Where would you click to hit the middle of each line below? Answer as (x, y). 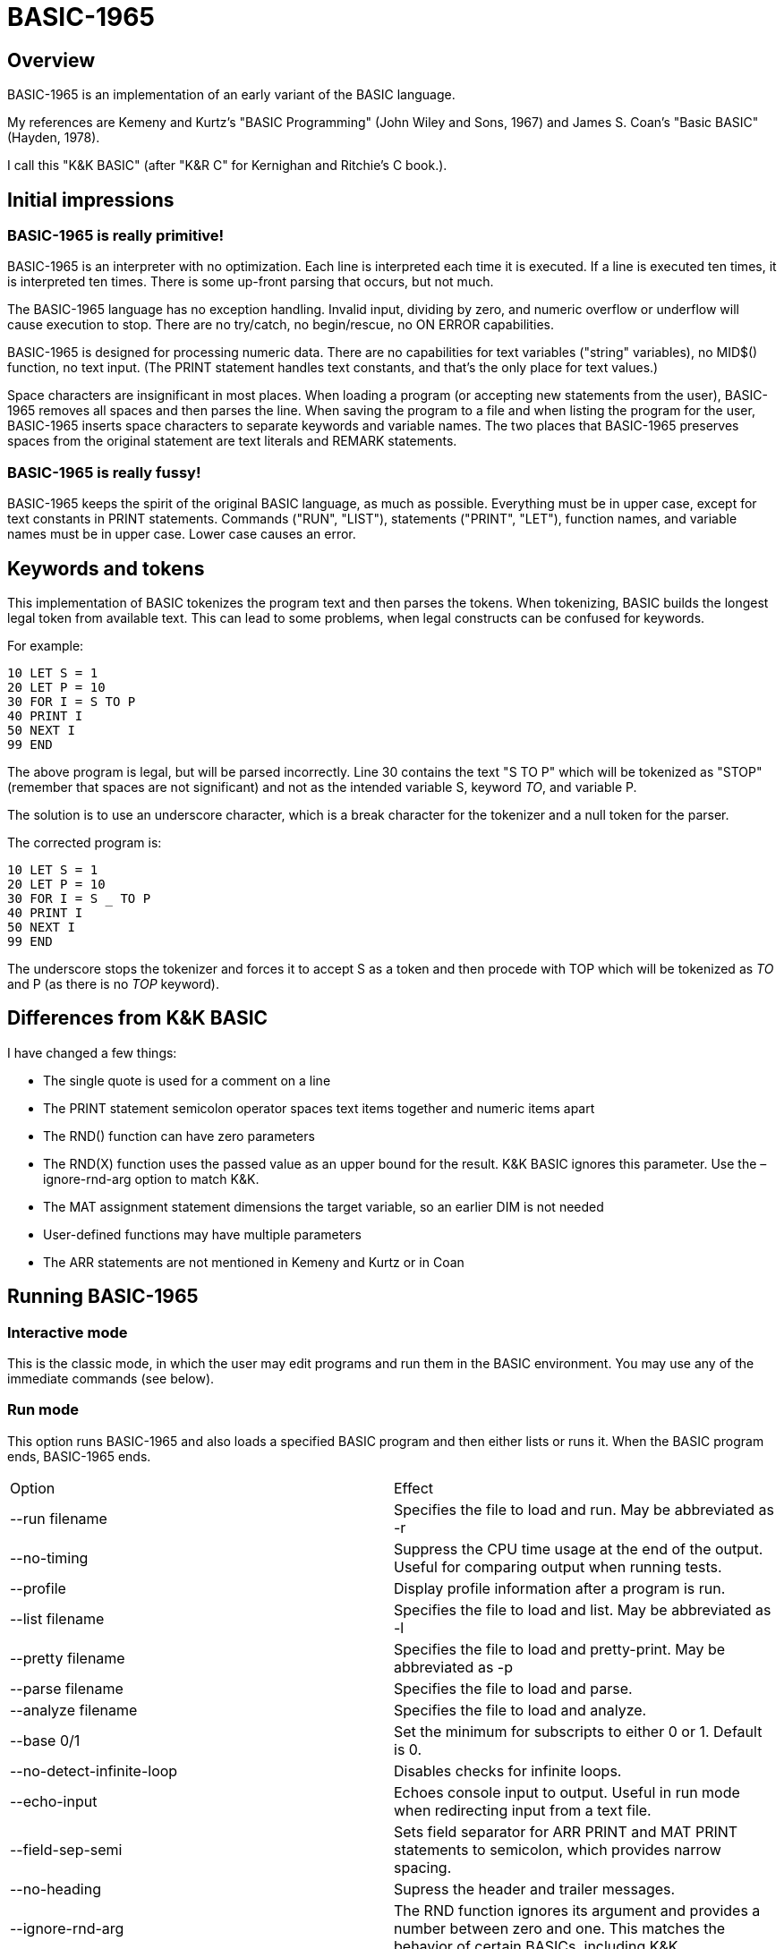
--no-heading (55, 1889)
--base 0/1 (45, 1740)
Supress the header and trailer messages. (535, 1889)
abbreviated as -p (453, 1667)
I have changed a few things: (92, 1052)
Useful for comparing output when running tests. (558, 1566)
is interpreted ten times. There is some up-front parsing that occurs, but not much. (251, 282)
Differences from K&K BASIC (138, 1018)
